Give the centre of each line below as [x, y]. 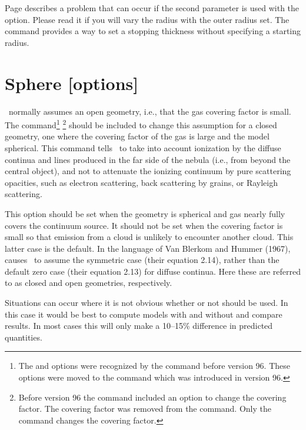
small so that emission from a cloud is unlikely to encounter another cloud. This [149, 237]
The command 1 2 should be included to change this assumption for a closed [141, 124]
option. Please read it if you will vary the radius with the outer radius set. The [147, 19]
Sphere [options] [72, 83]
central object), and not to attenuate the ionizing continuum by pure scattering [148, 171]
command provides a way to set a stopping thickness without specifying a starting [153, 31]
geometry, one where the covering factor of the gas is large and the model [137, 136]
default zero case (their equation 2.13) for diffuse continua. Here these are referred [153, 271]
